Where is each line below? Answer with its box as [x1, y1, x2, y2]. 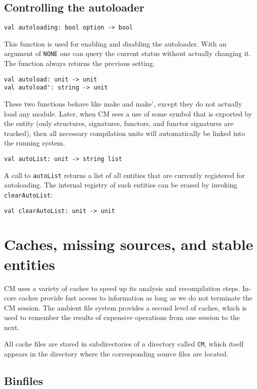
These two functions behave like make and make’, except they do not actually [4, 98, 242, 109]
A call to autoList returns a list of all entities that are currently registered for [4, 169, 245, 180]
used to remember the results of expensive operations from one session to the [4, 312, 240, 322]
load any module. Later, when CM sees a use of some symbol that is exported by [4, 108, 252, 118]
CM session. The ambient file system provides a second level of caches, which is [4, 302, 247, 312]
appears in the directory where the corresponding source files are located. [4, 348, 228, 359]
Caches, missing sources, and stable [4, 234, 253, 254]
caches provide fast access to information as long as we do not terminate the [18, 292, 252, 303]
